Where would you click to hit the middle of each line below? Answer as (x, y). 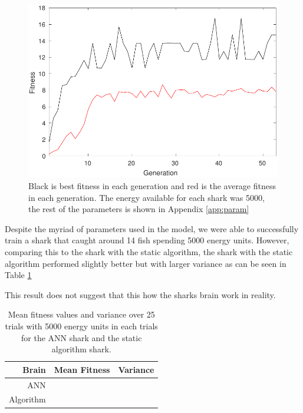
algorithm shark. (81, 349)
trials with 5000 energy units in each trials (81, 326)
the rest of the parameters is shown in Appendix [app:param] (139, 209)
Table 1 (18, 275)
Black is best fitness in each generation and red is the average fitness (152, 186)
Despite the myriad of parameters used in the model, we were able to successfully (152, 228)
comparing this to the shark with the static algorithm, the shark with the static (149, 251)
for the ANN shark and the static (82, 337)
